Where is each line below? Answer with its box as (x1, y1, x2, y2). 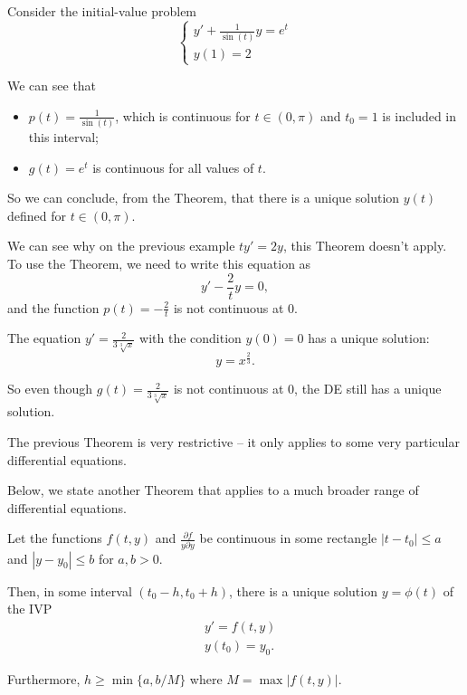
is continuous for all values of (92, 157, 254, 176)
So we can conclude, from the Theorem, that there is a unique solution (7, 188, 400, 207)
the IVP (7, 599, 52, 618)
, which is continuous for (115, 106, 251, 125)
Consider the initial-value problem (7, 2, 197, 20)
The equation (7, 328, 81, 347)
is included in (382, 106, 457, 125)
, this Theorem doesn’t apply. (282, 236, 447, 255)
